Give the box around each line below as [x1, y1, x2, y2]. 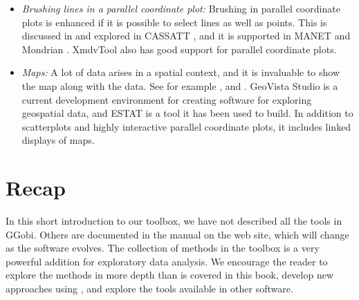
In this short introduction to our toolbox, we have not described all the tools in [6, 214, 342, 228]
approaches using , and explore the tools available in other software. [6, 281, 293, 296]
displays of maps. [21, 133, 95, 147]
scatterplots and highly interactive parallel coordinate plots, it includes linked [21, 119, 351, 133]
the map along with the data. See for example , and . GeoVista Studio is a [21, 78, 338, 93]
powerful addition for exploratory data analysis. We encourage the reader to [6, 254, 328, 268]
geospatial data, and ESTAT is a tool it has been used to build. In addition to [21, 106, 353, 120]
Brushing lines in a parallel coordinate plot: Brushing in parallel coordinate [21, 1, 340, 15]
